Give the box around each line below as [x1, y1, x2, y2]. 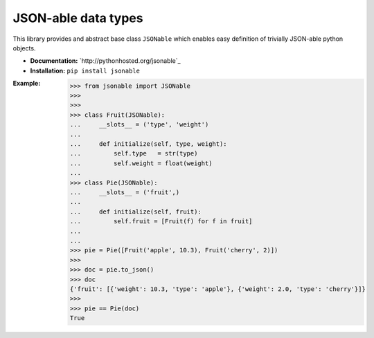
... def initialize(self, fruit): [69, 207, 202, 216]
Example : [12, 79, 41, 88]
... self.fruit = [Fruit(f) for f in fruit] [69, 218, 253, 225]
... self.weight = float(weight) [69, 159, 213, 167]
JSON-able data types [12, 10, 143, 26]
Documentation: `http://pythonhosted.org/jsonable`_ [30, 57, 181, 65]
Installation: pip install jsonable [30, 66, 140, 75]
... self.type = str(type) [69, 149, 198, 158]
